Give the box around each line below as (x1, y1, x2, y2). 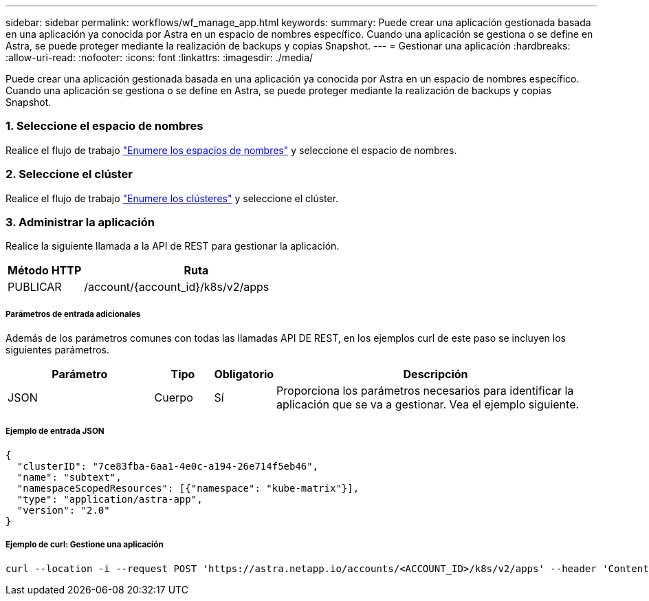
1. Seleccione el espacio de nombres (5, 119, 203, 133)
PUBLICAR (8, 280, 62, 294)
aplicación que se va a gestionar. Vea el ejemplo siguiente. (276, 397, 580, 412)
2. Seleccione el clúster (5, 167, 133, 182)
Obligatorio (214, 367, 274, 382)
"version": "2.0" (16, 504, 110, 516)
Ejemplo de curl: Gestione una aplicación (5, 540, 164, 550)
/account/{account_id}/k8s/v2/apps (84, 280, 269, 294)
